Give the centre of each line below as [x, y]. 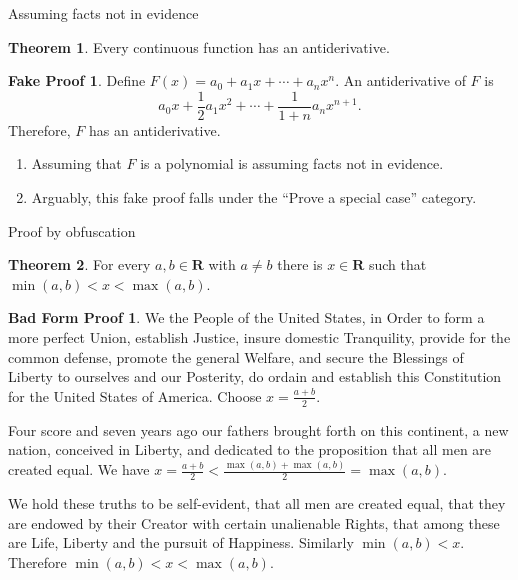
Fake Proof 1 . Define [77, 80]
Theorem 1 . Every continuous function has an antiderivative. [199, 46]
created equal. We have [79, 469]
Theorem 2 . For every [79, 264]
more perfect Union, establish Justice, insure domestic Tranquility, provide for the [259, 337]
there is [300, 264]
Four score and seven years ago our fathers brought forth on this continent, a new [258, 429]
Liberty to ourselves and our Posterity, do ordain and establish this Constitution [255, 376]
